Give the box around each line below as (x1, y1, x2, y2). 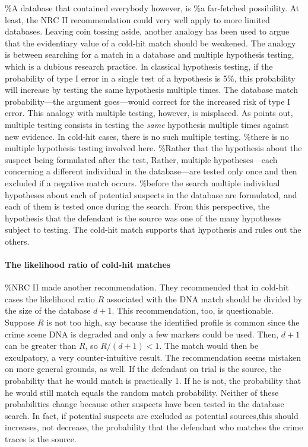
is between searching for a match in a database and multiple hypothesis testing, (5, 48, 294, 61)
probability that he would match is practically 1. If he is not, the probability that (5, 374, 301, 387)
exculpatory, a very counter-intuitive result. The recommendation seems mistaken (5, 351, 301, 363)
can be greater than (5, 339, 77, 352)
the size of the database (5, 304, 91, 317)
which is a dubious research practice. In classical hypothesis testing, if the (5, 60, 273, 72)
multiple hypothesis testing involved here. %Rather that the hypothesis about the (5, 142, 302, 154)
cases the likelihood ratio (5, 292, 95, 305)
